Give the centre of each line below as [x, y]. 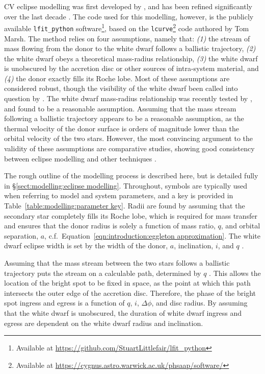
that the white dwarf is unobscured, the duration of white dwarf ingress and [123, 312]
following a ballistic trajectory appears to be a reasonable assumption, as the [124, 118]
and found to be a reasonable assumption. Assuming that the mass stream [120, 108]
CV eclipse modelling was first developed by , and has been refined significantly [128, 6]
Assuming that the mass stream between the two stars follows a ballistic [117, 262]
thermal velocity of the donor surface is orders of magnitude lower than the [122, 128]
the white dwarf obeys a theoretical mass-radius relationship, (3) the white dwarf [131, 58]
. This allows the [235, 273]
